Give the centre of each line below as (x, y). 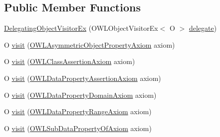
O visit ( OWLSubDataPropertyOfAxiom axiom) (78, 128)
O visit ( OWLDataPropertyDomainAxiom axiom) (80, 95)
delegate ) (203, 28)
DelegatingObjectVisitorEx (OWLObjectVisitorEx (81, 28)
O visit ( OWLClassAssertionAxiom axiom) (70, 61)
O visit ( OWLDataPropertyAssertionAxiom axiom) (83, 78)
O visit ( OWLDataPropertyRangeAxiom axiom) (78, 111)
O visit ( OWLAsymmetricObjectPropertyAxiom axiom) (90, 44)
